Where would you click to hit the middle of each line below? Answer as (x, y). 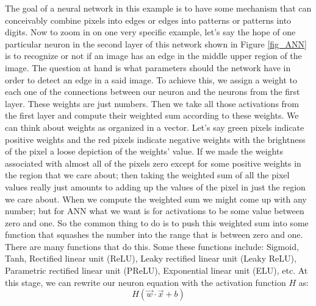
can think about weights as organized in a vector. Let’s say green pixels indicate (155, 127)
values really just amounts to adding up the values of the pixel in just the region (155, 186)
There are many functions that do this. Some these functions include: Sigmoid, (152, 246)
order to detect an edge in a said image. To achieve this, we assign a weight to (151, 79)
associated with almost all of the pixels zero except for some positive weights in (153, 163)
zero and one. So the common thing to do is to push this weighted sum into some (157, 222)
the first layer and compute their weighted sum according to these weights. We (152, 115)
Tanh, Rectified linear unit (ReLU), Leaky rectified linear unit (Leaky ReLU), (151, 258)
